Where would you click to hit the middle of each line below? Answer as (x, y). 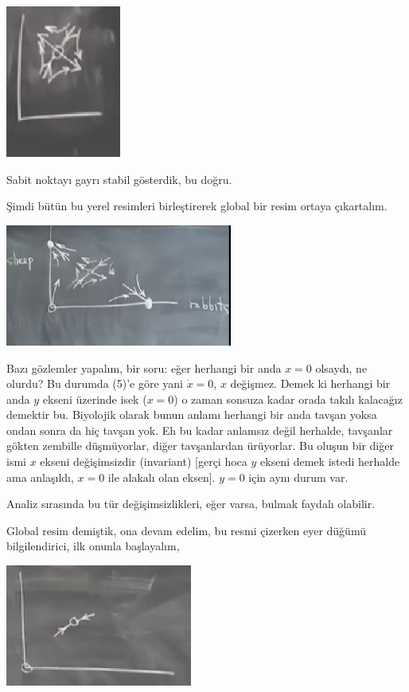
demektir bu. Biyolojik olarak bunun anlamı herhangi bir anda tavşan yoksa (192, 414)
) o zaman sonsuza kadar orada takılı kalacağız (288, 399)
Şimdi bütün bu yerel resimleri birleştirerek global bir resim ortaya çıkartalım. (197, 206)
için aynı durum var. (298, 477)
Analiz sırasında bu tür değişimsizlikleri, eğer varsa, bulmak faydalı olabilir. (191, 504)
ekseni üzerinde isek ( (95, 399)
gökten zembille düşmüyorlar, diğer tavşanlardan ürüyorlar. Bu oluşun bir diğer (200, 446)
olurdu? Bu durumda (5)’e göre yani (95, 383)
